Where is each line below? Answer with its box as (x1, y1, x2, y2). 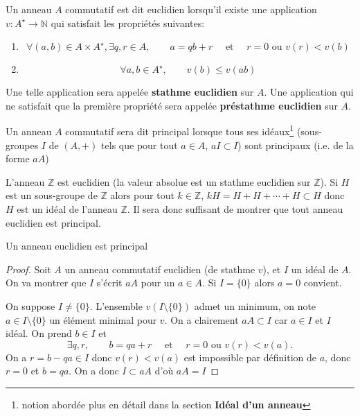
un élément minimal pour (49, 312, 157, 327)
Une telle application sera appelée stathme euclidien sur (6, 85, 254, 99)
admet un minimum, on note (194, 298, 316, 313)
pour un (141, 275, 175, 290)
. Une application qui (264, 85, 354, 99)
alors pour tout (110, 188, 174, 202)
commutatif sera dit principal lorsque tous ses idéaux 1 (65, 122, 294, 139)
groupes (6, 137, 39, 152)
